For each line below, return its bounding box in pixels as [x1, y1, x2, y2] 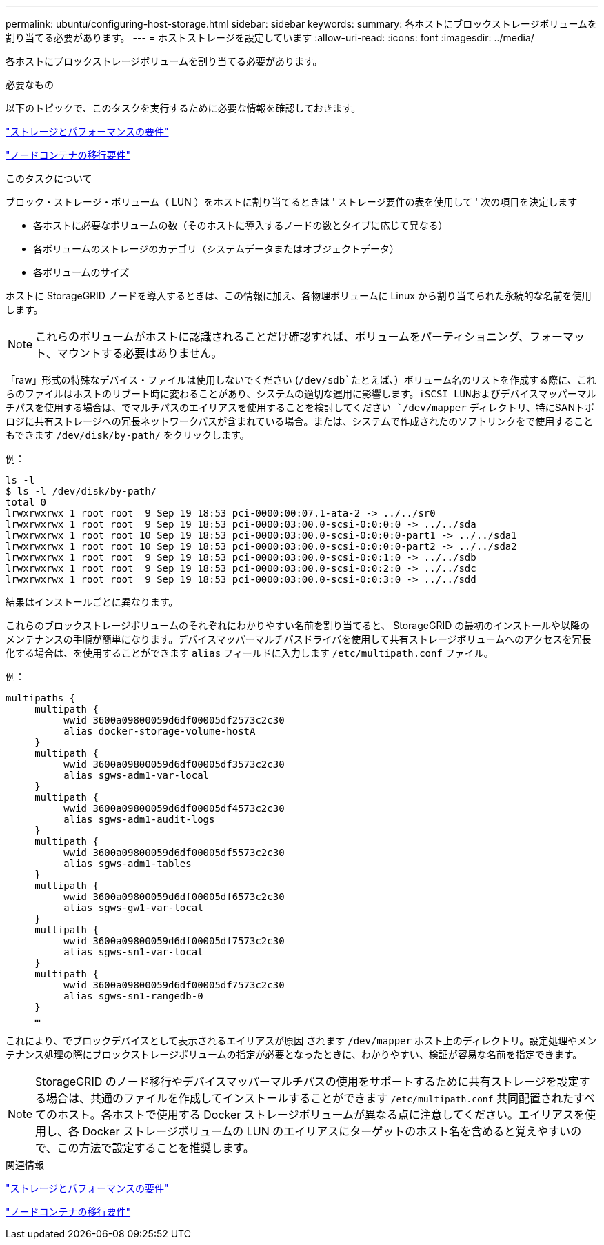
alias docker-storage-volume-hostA [63, 726, 256, 737]
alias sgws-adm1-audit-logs [63, 814, 215, 825]
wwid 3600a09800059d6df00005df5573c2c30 [63, 847, 285, 858]
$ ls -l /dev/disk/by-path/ [6, 486, 157, 497]
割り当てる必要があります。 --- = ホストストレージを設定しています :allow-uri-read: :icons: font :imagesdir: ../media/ [6, 32, 534, 43]
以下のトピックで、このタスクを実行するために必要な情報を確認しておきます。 [6, 102, 361, 114]
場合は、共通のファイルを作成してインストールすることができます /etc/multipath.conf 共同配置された [46, 1091, 574, 1105]
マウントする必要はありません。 [57, 346, 223, 360]
